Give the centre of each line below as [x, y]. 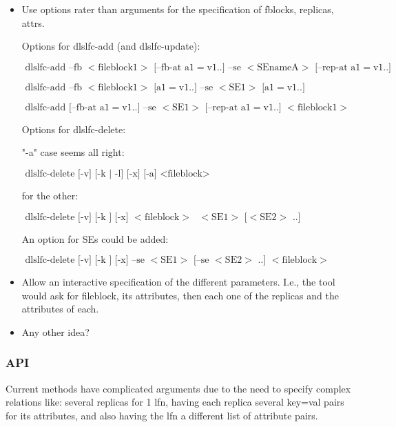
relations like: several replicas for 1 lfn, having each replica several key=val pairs [175, 402]
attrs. [33, 22]
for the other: [50, 195]
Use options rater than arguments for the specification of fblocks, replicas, [178, 9]
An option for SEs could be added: [95, 238]
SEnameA [278, 67]
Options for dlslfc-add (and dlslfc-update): [111, 46]
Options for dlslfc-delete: [74, 129]
